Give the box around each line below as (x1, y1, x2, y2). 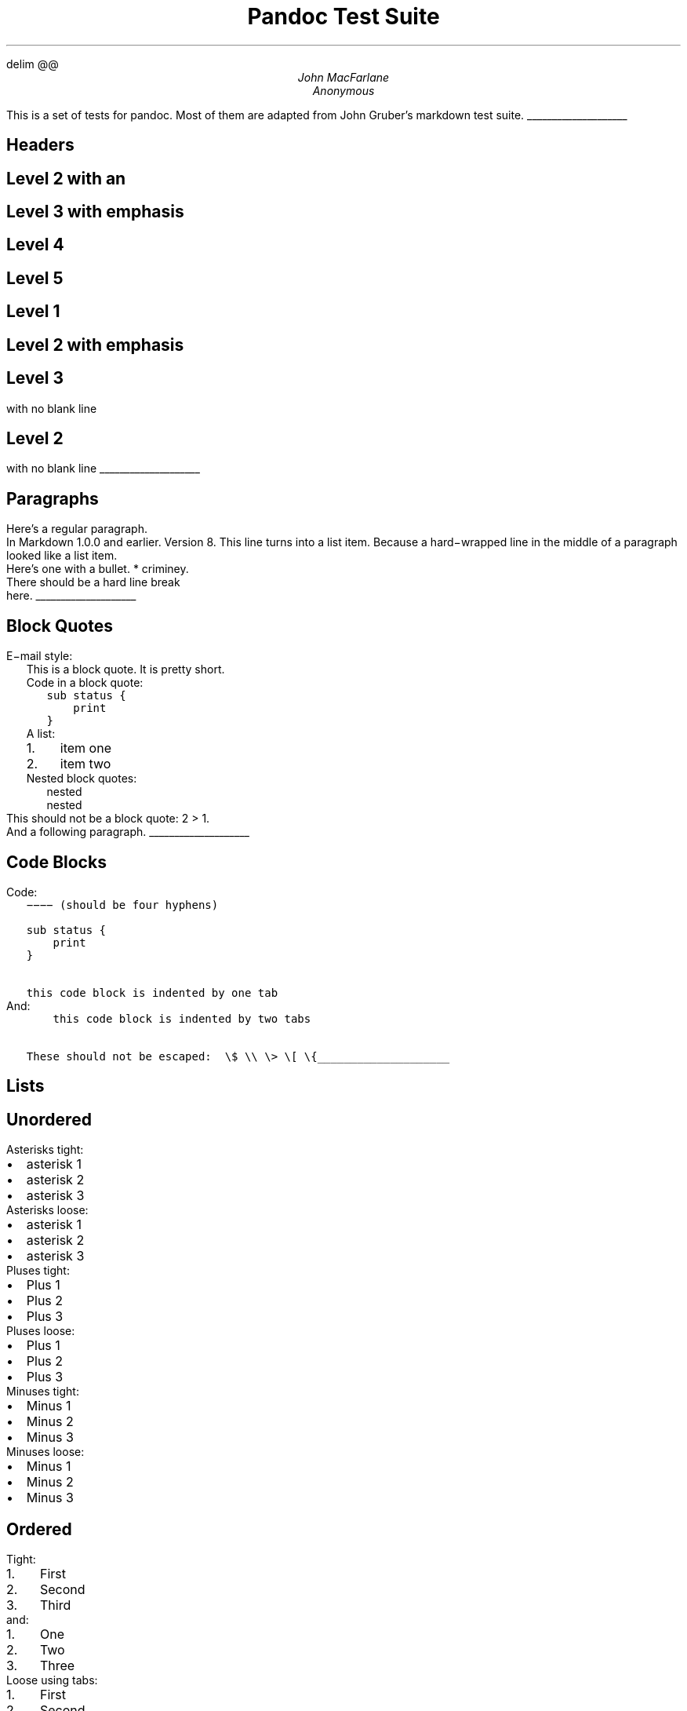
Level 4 (6, 235, 64, 255)
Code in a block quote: (26, 676, 144, 690)
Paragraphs (6, 488, 99, 509)
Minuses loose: (6, 1445, 85, 1459)
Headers (6, 135, 75, 155)
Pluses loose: (6, 1324, 75, 1338)
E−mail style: (6, 649, 73, 663)
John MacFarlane (297, 70, 390, 84)
